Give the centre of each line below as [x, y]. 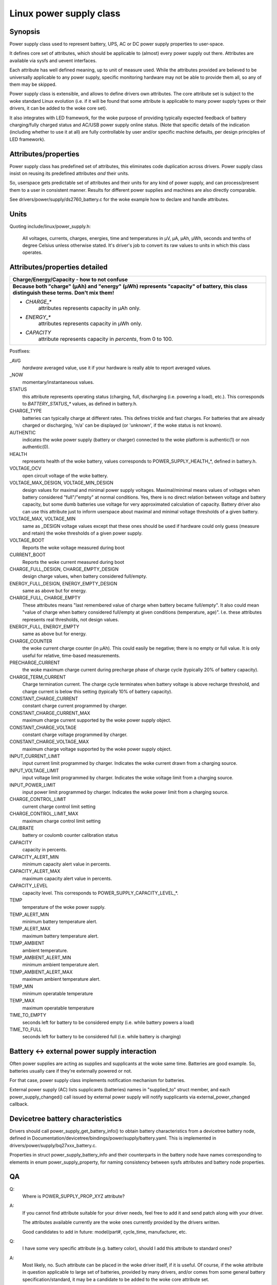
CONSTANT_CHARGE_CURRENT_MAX [50, 713]
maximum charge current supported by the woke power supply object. [97, 720]
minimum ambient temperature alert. [61, 965]
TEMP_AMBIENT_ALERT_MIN [40, 958]
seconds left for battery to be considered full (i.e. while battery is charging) [102, 1037]
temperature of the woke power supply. [64, 907]
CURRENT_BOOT [27, 555]
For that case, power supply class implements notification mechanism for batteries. [97, 1080]
